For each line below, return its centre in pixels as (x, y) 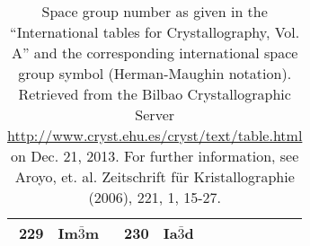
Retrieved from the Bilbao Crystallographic (155, 94)
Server (155, 114)
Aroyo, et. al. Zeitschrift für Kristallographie (155, 176)
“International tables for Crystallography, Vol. (155, 32)
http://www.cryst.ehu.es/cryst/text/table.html (155, 135)
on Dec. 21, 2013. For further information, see (155, 156)
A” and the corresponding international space (155, 53)
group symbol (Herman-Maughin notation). (155, 73)
